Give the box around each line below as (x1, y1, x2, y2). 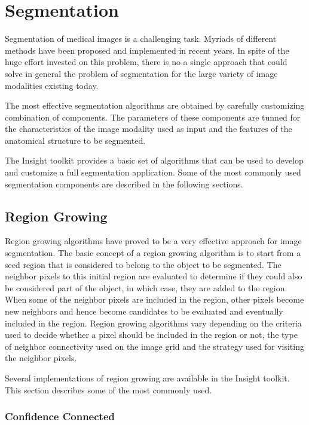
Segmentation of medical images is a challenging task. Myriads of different (5, 32, 277, 45)
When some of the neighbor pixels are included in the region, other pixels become (5, 293, 304, 306)
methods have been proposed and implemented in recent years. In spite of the (5, 44, 289, 56)
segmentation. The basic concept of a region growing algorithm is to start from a (5, 247, 301, 259)
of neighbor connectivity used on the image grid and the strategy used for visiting (5, 340, 304, 352)
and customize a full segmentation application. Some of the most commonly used (5, 166, 301, 178)
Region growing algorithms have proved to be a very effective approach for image (5, 235, 302, 247)
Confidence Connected (5, 409, 115, 424)
